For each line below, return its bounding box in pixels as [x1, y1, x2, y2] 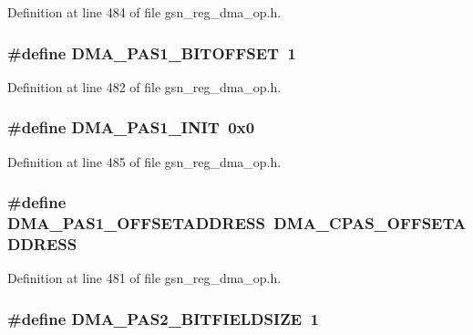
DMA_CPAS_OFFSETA [273, 212, 467, 235]
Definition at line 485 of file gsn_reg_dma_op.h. [7, 152, 282, 171]
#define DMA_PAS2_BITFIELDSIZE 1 [7, 307, 319, 330]
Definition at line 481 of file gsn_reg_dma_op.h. [7, 268, 282, 288]
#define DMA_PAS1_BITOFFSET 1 [7, 41, 296, 64]
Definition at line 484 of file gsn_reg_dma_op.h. [7, 3, 282, 21]
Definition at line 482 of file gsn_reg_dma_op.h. [7, 77, 282, 96]
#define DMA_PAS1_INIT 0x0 [7, 116, 255, 139]
